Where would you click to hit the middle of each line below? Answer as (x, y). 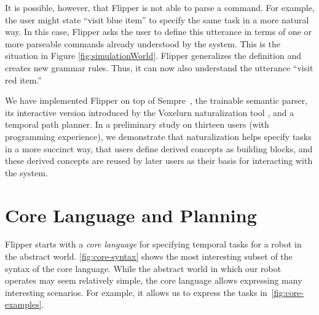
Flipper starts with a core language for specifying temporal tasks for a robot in (153, 244)
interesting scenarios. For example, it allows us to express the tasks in (136, 292)
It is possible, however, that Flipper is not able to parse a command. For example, (160, 7)
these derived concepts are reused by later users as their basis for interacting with (159, 161)
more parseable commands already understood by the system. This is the (143, 43)
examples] (23, 304)
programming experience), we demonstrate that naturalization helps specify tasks (158, 136)
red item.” (23, 80)
